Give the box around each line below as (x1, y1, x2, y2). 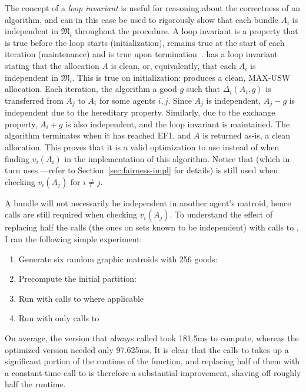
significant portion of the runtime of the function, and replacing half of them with (5, 355, 300, 367)
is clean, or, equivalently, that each (111, 59, 236, 71)
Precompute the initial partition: (18, 272, 137, 285)
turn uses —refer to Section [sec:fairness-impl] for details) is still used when (5, 164, 278, 176)
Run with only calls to (18, 312, 99, 324)
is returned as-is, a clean (202, 129, 291, 141)
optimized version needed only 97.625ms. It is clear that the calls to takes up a (5, 343, 289, 355)
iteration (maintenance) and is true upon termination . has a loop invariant (5, 48, 278, 60)
